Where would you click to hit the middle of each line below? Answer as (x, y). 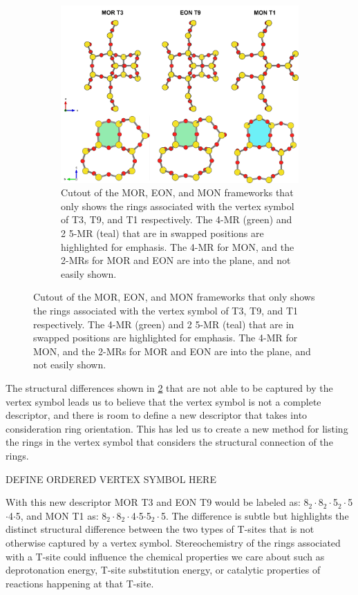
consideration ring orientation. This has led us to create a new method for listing (177, 428)
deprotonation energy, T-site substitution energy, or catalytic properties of (163, 570)
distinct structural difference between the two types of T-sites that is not (160, 529)
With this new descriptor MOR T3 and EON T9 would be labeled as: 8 (157, 502)
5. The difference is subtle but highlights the (255, 515)
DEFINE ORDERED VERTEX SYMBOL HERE (111, 479)
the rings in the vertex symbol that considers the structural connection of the (169, 442)
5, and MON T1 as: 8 (61, 515)
